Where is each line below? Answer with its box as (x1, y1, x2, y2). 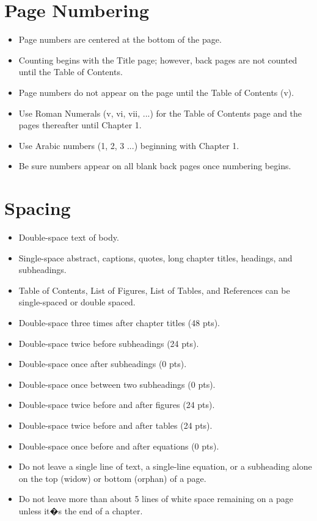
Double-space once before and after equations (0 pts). (18, 439, 219, 452)
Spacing (4, 195, 71, 220)
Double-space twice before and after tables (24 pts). (18, 418, 213, 431)
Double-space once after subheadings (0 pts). (18, 357, 187, 370)
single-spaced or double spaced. (18, 296, 136, 308)
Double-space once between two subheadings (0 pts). (18, 377, 216, 390)
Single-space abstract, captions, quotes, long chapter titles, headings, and (18, 251, 293, 264)
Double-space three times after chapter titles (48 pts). (18, 316, 220, 329)
